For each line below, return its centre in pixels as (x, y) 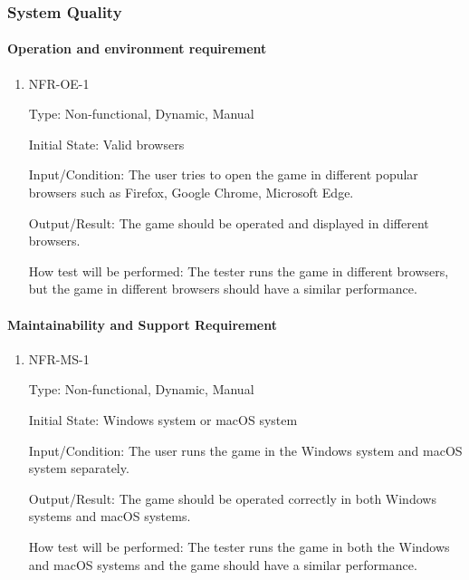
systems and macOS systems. (110, 516)
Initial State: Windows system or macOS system (163, 419)
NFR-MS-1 (59, 358)
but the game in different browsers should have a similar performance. (223, 289)
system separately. (79, 468)
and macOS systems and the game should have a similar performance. (223, 564)
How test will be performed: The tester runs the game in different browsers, (239, 271)
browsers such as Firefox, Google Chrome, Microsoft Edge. (191, 193)
